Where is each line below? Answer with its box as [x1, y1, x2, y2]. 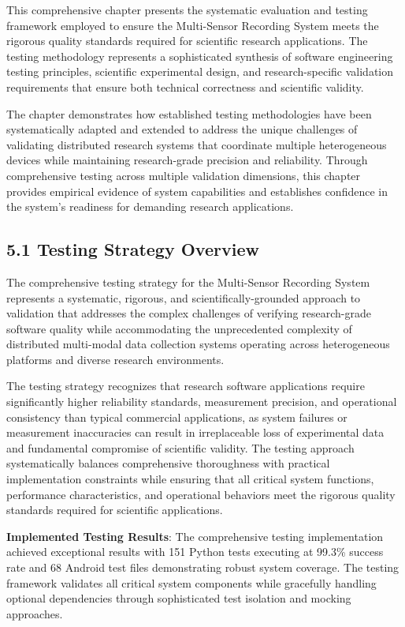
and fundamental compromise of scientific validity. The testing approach [6, 439, 355, 456]
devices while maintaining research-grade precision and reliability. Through [6, 152, 368, 168]
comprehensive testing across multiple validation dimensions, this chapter [6, 167, 361, 183]
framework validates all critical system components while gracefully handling [6, 574, 377, 591]
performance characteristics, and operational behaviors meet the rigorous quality [6, 486, 396, 502]
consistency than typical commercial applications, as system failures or [6, 408, 347, 425]
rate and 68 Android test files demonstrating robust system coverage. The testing [6, 559, 399, 576]
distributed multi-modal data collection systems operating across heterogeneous [6, 336, 390, 352]
